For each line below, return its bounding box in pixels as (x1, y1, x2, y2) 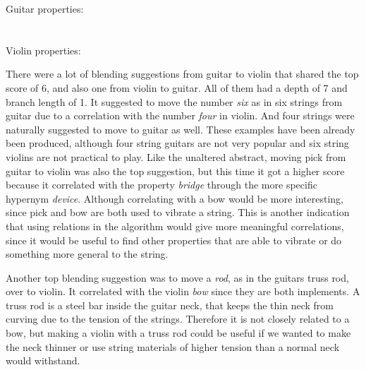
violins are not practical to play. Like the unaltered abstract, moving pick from (6, 149, 346, 164)
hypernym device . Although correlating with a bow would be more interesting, (6, 191, 343, 205)
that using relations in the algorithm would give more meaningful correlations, (6, 218, 344, 233)
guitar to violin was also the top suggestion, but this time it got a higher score (6, 163, 345, 178)
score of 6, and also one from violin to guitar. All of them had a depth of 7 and (6, 80, 348, 95)
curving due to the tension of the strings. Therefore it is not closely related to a (6, 311, 350, 326)
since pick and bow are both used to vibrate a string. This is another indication (6, 205, 350, 220)
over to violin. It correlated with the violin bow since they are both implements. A (6, 284, 360, 299)
